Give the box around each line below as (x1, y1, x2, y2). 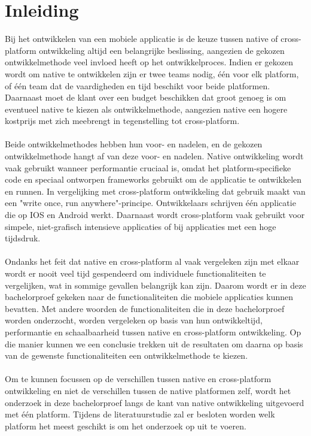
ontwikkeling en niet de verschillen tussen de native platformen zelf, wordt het (5, 384, 291, 396)
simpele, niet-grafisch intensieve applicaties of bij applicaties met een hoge (5, 220, 276, 232)
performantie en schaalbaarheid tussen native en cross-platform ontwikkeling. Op (5, 325, 301, 338)
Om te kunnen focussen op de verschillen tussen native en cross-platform (5, 373, 272, 385)
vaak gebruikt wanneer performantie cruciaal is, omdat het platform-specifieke (5, 161, 291, 174)
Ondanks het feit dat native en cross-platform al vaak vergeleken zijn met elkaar (5, 255, 300, 268)
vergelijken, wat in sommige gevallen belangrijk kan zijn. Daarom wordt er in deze (5, 278, 306, 291)
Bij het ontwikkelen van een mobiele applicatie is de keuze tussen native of (5, 32, 278, 45)
